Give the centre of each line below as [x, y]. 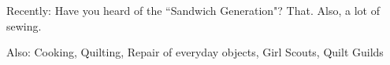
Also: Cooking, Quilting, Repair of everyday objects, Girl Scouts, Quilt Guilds [195, 52]
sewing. [24, 25]
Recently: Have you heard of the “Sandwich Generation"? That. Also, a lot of [193, 10]
